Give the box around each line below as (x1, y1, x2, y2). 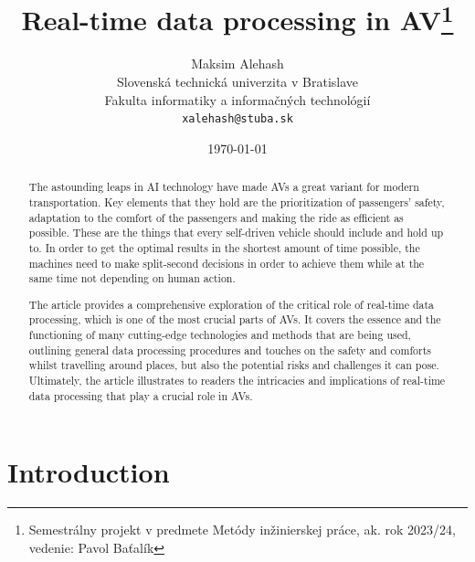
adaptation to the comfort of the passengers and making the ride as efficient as (28, 209, 404, 225)
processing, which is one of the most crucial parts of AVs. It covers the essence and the (28, 312, 441, 327)
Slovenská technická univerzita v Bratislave (116, 72, 359, 91)
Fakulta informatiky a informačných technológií (104, 90, 371, 109)
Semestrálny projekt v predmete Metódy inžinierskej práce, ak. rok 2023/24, (28, 520, 456, 539)
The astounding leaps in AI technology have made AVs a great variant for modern (28, 179, 419, 195)
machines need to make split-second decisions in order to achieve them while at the (28, 255, 425, 270)
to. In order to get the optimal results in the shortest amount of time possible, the (28, 239, 420, 255)
